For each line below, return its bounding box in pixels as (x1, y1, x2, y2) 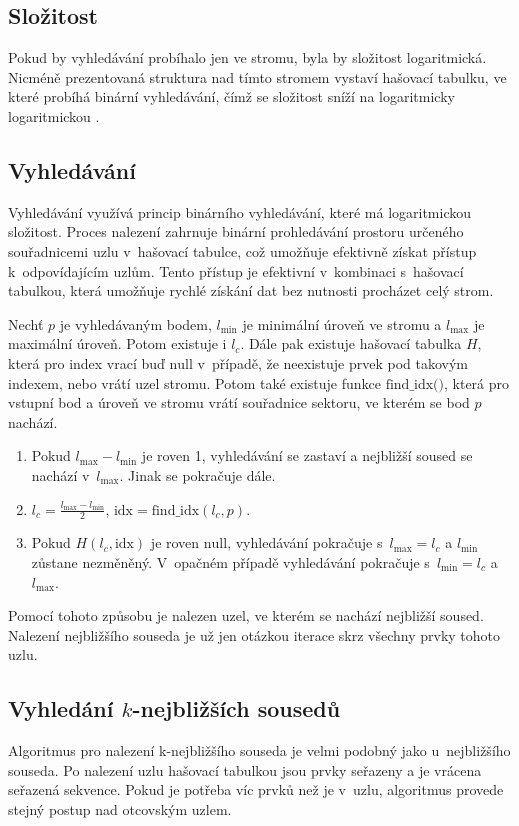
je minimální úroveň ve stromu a (242, 313, 442, 334)
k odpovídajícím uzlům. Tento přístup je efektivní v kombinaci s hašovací (8, 260, 464, 281)
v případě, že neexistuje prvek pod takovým (197, 352, 469, 373)
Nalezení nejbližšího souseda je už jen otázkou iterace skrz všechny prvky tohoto (8, 624, 501, 645)
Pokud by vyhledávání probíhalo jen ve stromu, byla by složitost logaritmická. (8, 47, 487, 68)
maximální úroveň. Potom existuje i (8, 333, 227, 354)
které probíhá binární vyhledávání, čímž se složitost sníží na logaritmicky (8, 86, 455, 107)
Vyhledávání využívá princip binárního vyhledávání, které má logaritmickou (8, 201, 472, 222)
